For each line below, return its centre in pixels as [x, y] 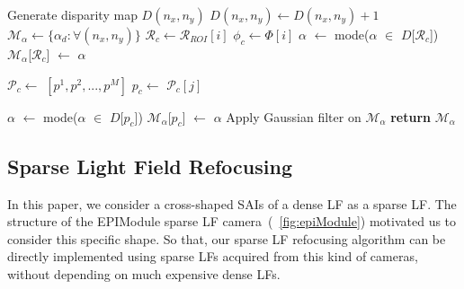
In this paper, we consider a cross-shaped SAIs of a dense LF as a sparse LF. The [232, 203]
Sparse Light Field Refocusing [150, 166]
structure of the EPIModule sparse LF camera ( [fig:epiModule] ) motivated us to [232, 221]
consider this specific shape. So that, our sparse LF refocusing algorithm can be [227, 238]
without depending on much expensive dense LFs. [144, 273]
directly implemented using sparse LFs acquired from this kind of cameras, [213, 256]
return [411, 116]
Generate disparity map [72, 14]
